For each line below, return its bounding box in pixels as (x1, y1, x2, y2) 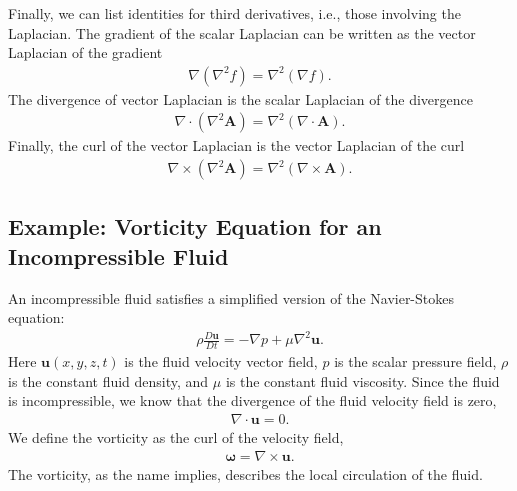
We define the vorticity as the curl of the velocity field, (8, 427, 344, 448)
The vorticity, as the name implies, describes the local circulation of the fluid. (8, 463, 483, 484)
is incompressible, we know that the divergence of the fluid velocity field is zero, (8, 390, 497, 411)
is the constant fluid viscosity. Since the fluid (225, 370, 500, 391)
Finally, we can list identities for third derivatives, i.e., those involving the (8, 3, 461, 23)
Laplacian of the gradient (8, 42, 163, 63)
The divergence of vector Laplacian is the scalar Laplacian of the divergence (8, 88, 473, 109)
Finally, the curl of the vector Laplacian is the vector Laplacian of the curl (8, 135, 465, 156)
